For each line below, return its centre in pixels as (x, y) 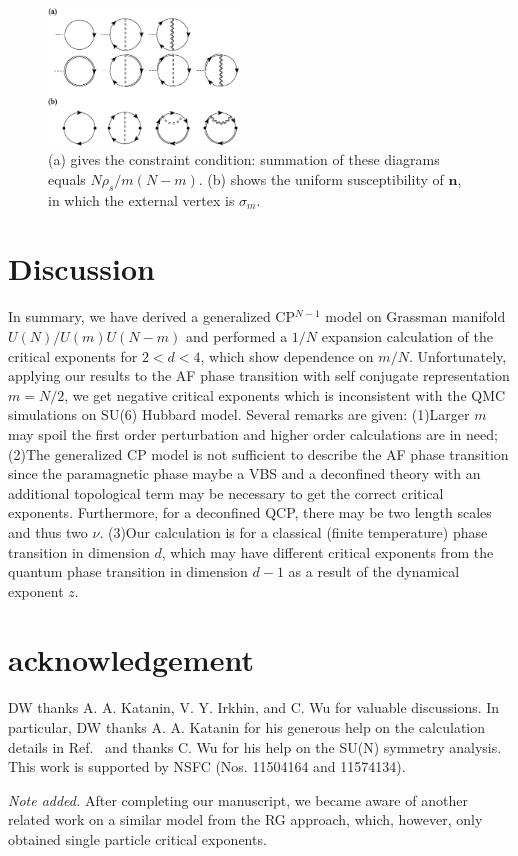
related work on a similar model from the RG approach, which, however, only (245, 819)
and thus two (48, 531)
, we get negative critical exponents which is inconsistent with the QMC (285, 394)
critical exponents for (73, 355)
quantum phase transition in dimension (128, 571)
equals (67, 178)
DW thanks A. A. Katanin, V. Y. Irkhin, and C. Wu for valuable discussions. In (254, 707)
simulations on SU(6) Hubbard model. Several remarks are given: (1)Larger (239, 414)
